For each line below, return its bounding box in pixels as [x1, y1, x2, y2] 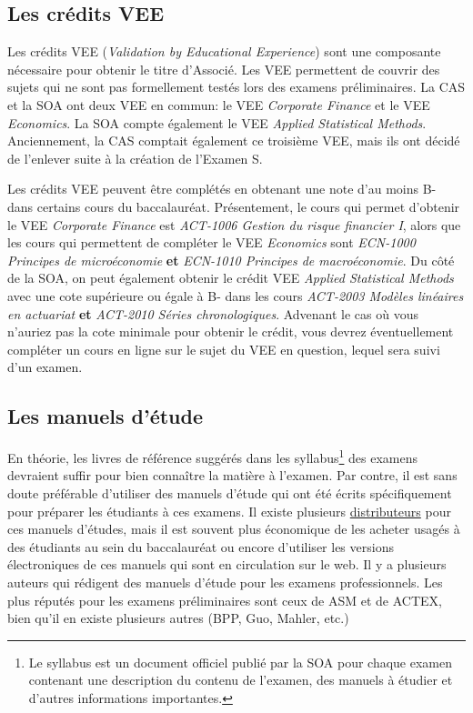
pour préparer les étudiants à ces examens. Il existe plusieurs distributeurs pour [7, 501, 451, 520]
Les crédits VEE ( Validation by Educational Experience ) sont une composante [7, 42, 441, 61]
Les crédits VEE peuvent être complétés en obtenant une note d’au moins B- [7, 179, 437, 198]
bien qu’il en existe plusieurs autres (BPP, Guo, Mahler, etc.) [7, 608, 349, 628]
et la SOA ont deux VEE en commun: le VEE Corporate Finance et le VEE [7, 95, 430, 114]
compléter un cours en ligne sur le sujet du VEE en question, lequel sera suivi [7, 339, 440, 358]
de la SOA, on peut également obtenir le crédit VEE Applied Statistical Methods [7, 268, 454, 287]
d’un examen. [7, 357, 83, 377]
